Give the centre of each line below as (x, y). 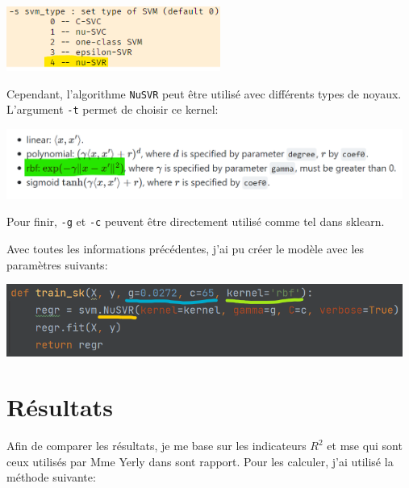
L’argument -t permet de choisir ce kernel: (113, 109)
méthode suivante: (51, 477)
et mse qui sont (365, 446)
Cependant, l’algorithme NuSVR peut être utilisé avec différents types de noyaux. (204, 93)
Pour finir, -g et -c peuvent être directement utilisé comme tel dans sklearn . (196, 221)
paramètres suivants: (57, 264)
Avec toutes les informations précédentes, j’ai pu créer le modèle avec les (186, 248)
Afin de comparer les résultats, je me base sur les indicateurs (157, 446)
